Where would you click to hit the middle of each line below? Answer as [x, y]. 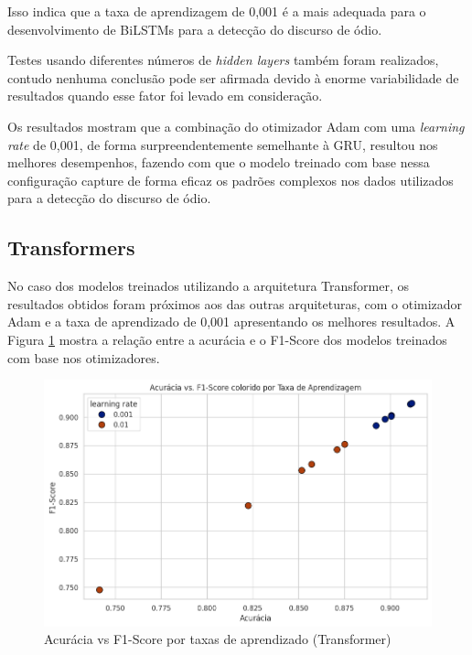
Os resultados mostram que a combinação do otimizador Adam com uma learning [236, 126]
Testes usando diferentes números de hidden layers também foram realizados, [223, 60]
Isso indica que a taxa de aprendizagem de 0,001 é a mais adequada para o [217, 11]
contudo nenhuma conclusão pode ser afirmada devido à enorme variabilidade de [233, 77]
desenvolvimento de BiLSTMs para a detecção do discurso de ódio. [195, 29]
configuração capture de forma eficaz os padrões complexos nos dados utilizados [231, 180]
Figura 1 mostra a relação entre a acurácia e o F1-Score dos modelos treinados [227, 339]
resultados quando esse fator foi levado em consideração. [165, 96]
